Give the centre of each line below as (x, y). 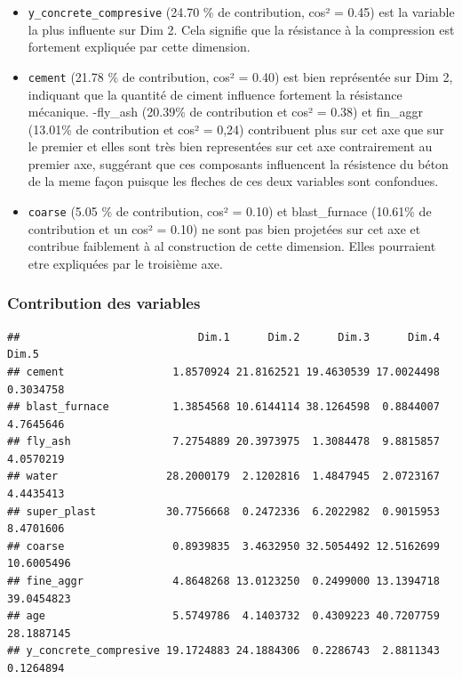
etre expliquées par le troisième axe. (125, 263)
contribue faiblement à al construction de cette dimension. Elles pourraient (232, 246)
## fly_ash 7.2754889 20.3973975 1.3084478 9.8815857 (223, 442)
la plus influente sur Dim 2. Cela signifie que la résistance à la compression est (241, 29)
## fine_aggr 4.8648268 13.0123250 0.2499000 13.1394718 (223, 582)
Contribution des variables (104, 303)
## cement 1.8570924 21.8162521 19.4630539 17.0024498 (223, 372)
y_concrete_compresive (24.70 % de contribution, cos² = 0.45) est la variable (241, 12)
